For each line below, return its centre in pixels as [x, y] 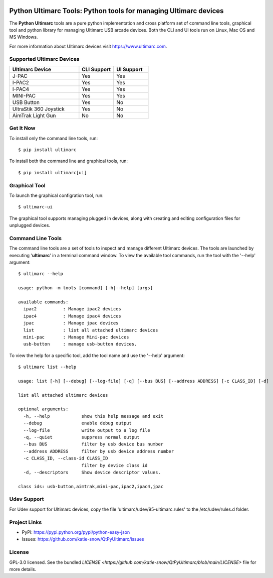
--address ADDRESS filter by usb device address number [99, 451]
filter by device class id [114, 465]
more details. [23, 569]
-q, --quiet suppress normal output [81, 437]
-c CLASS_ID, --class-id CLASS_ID [66, 458]
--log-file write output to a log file [87, 430]
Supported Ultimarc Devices [44, 59]
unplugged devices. [30, 225]
